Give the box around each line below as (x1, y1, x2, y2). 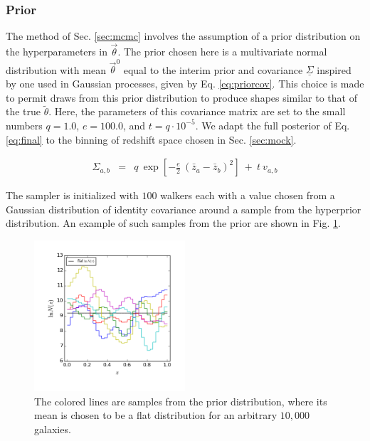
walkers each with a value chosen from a (160, 188, 335, 203)
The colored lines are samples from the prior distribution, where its (34, 393, 327, 408)
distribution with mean (6, 62, 106, 77)
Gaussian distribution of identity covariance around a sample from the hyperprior (6, 201, 361, 216)
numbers (6, 117, 43, 132)
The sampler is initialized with (6, 188, 139, 203)
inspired (317, 62, 351, 77)
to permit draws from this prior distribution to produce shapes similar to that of (6, 90, 357, 105)
